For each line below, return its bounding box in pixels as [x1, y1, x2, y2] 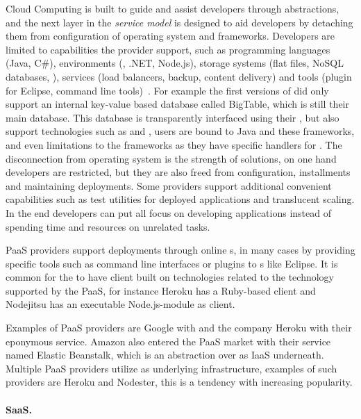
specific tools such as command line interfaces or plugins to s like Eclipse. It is [6, 256, 338, 270]
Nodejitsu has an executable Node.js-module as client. [6, 297, 235, 311]
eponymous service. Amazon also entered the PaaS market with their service [6, 334, 331, 348]
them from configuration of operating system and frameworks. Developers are [6, 28, 335, 43]
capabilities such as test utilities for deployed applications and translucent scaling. [6, 192, 355, 206]
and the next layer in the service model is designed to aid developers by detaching [6, 15, 353, 29]
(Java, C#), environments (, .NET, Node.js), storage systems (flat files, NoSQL [6, 56, 344, 70]
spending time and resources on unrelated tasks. [6, 219, 210, 233]
